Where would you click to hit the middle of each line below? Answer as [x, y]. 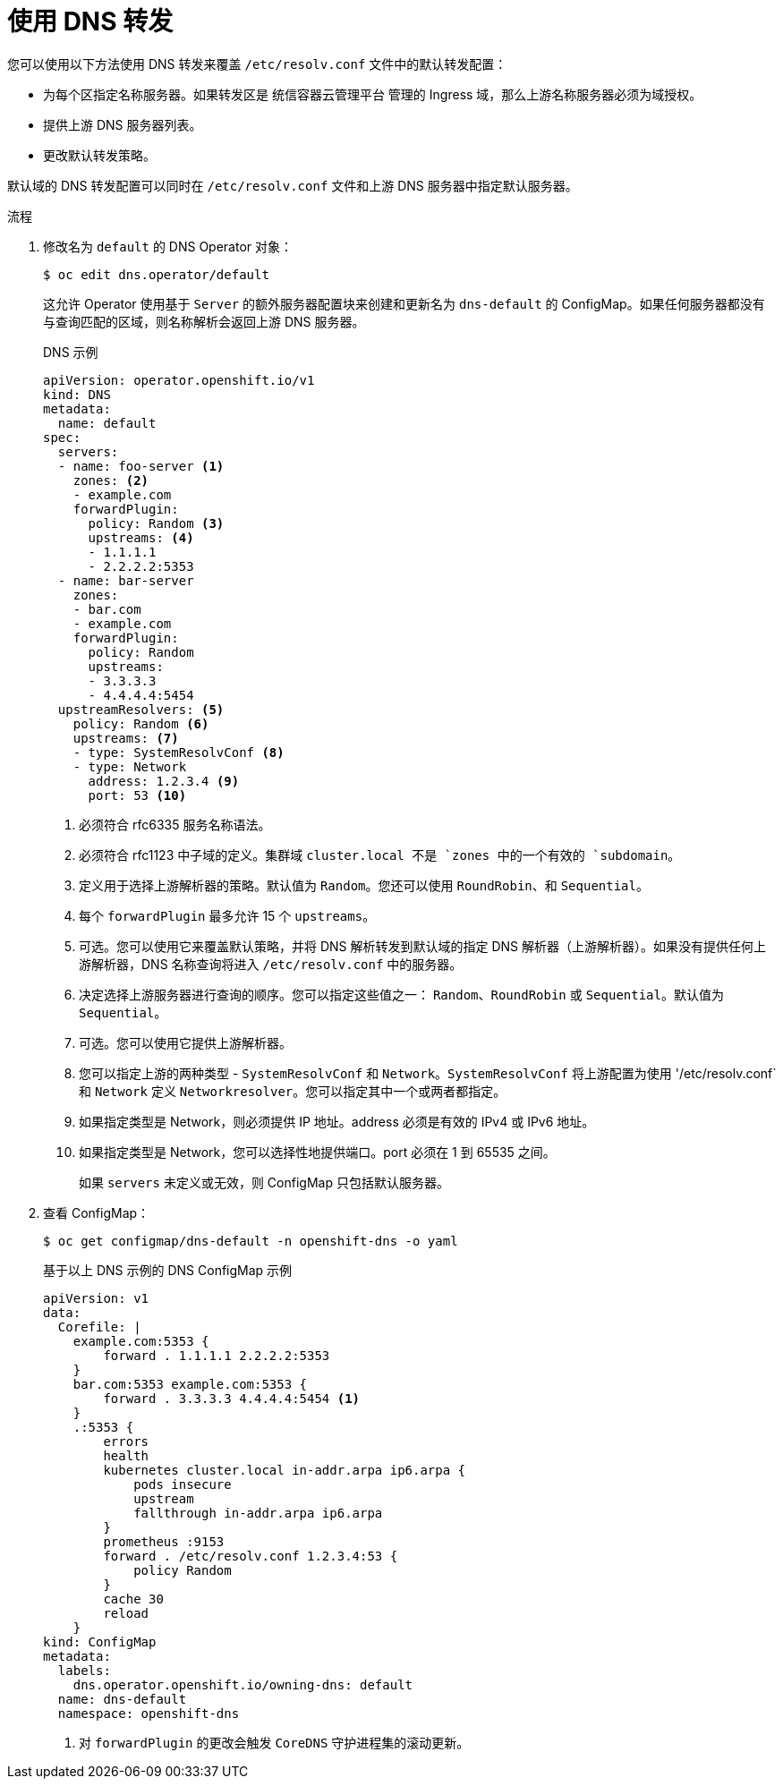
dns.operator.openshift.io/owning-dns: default [243, 1684]
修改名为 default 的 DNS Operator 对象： [168, 246]
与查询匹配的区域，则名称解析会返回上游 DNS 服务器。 [204, 321]
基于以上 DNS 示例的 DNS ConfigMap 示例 [168, 1270]
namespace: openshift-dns [149, 1713]
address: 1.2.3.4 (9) [164, 781]
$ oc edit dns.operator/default [156, 274]
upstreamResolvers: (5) [141, 709]
